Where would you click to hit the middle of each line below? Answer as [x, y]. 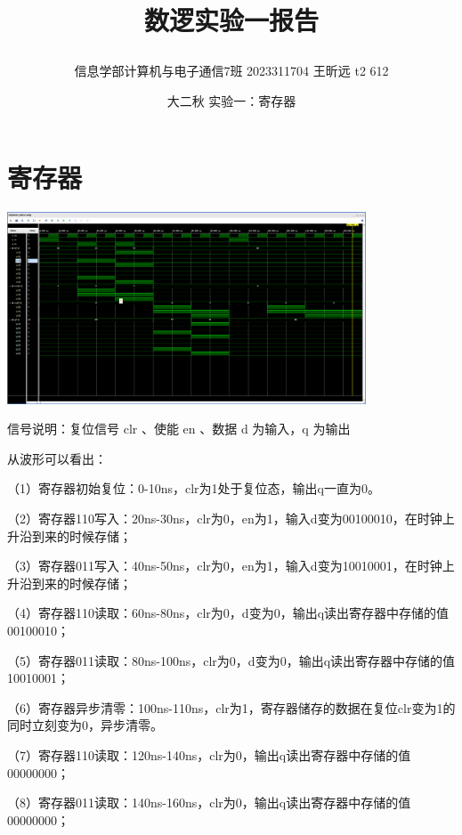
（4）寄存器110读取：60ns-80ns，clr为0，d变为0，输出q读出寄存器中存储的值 [228, 613]
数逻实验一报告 [231, 20]
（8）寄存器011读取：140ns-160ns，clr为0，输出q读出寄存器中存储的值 [209, 803]
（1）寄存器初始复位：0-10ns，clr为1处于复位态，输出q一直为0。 [194, 488]
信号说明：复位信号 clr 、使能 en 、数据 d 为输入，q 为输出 [179, 429]
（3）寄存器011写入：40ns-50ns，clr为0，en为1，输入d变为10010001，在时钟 [225, 566]
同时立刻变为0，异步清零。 [85, 725]
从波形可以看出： [57, 458]
